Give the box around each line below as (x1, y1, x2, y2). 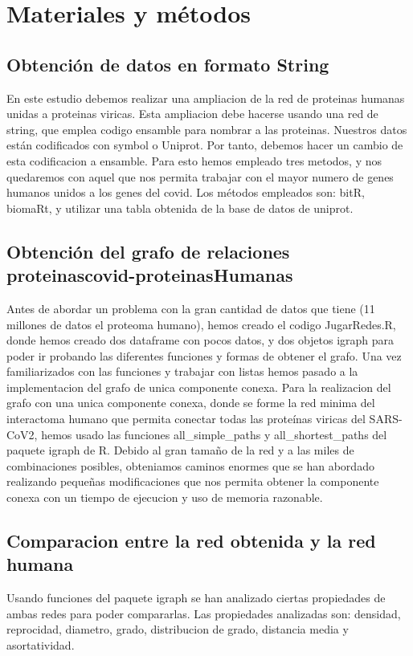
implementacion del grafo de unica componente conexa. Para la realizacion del (6, 378, 391, 395)
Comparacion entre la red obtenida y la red (6, 528, 376, 553)
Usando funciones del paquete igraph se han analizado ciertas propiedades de (6, 589, 386, 606)
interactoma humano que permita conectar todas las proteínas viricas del (6, 410, 366, 427)
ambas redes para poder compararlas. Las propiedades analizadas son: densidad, (6, 605, 401, 621)
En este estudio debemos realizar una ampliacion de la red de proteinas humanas (6, 89, 405, 106)
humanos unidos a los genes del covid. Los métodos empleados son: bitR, (6, 184, 365, 201)
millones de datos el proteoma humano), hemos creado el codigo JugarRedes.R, (6, 316, 396, 332)
